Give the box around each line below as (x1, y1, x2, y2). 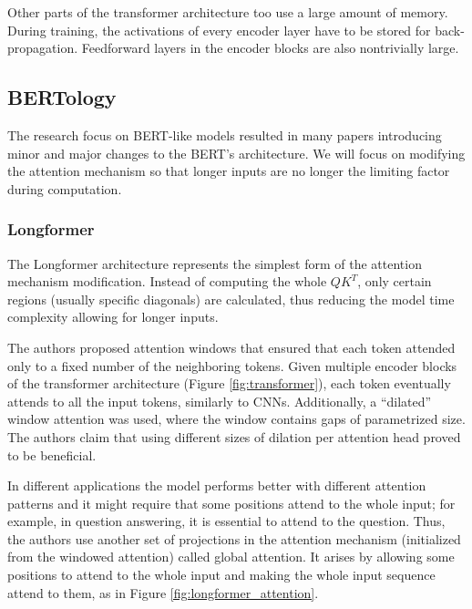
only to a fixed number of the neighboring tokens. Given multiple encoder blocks (7, 356, 457, 375)
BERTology (7, 83, 117, 111)
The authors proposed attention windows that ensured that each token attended (7, 337, 456, 356)
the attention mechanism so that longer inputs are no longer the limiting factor (7, 161, 450, 181)
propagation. (7, 38, 78, 57)
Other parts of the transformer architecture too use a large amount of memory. (7, 3, 448, 21)
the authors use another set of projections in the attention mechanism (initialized (7, 529, 461, 548)
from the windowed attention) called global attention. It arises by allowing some (7, 547, 455, 566)
